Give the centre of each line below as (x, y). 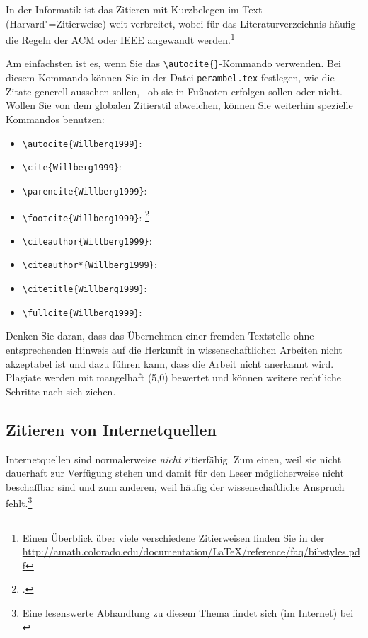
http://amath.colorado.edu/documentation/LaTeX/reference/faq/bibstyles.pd (191, 551)
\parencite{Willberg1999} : (85, 190)
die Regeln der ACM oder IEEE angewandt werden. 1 (120, 39)
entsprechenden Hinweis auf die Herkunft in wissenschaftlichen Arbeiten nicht (174, 350)
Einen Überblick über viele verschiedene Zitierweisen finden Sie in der (173, 537)
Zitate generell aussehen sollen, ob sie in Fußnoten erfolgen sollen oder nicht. (174, 91)
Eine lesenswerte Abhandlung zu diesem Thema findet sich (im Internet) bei (188, 613)
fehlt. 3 (19, 502)
